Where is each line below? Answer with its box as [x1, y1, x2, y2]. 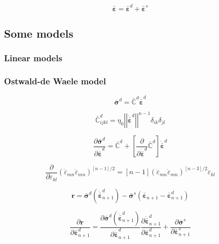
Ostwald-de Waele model [4, 75, 106, 87]
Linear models [4, 52, 63, 64]
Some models [4, 26, 74, 41]
